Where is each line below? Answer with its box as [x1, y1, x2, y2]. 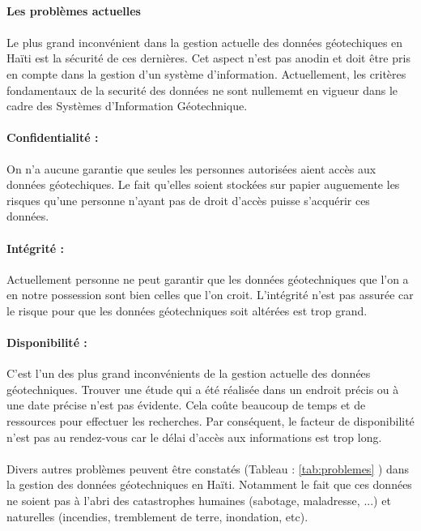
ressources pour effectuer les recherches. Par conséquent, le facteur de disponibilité [6, 413, 415, 430]
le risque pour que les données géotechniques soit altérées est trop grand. [6, 302, 368, 319]
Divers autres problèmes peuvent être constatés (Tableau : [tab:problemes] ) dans [6, 460, 410, 477]
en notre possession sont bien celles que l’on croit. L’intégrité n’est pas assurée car [6, 286, 414, 303]
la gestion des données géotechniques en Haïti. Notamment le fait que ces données [6, 476, 412, 493]
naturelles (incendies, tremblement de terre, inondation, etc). [6, 507, 308, 525]
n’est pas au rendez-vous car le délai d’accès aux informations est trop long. [6, 428, 382, 445]
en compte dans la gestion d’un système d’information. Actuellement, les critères [6, 65, 406, 82]
